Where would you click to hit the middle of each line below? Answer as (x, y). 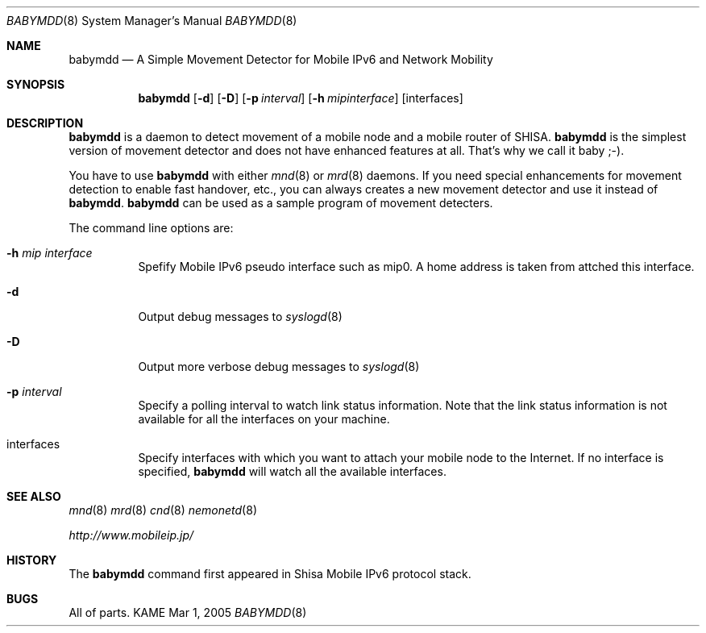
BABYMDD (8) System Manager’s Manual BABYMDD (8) (152, 21)
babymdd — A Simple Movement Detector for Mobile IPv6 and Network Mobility (281, 59)
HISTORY (32, 560)
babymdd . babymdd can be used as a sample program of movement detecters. (281, 203)
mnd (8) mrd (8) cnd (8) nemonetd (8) (163, 510)
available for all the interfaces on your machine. (264, 419)
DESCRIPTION (45, 123)
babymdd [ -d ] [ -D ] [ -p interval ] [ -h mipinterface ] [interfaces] (301, 98)
